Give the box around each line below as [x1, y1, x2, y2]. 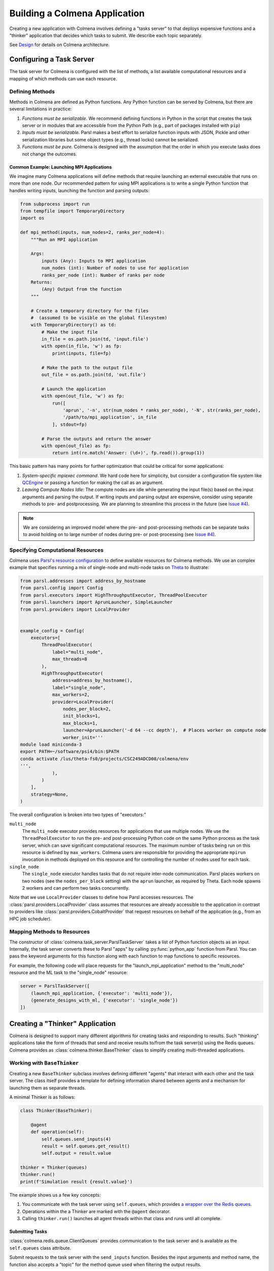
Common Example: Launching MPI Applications [9, 164, 112, 170]
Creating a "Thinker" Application [9, 1019, 116, 1028]
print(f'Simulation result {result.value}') [20, 1178, 133, 1185]
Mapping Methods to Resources [9, 928, 90, 935]
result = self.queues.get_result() [41, 1143, 130, 1149]
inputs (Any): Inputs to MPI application [41, 258, 146, 264]
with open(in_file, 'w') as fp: [41, 343, 122, 349]
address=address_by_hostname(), [52, 678, 133, 683]
